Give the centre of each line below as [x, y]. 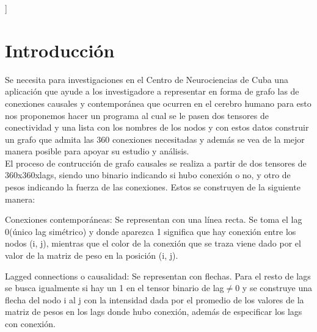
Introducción [60, 50]
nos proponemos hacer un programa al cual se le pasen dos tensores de [137, 115]
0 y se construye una [274, 288]
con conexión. [30, 323]
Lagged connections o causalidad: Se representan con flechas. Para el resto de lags [158, 276]
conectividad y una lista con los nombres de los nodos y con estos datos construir [157, 127]
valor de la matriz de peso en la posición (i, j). [92, 255]
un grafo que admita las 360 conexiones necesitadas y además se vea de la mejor [155, 139]
